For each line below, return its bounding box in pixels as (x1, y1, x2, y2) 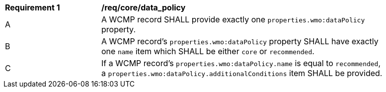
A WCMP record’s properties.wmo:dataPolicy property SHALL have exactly (101, 36, 379, 46)
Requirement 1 (5, 2, 60, 12)
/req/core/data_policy (101, 2, 186, 12)
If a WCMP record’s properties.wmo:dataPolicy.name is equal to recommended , (101, 58, 381, 68)
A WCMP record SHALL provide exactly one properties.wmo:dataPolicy (101, 14, 365, 24)
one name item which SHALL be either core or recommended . (101, 46, 314, 56)
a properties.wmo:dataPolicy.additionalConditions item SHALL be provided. (101, 68, 383, 78)
